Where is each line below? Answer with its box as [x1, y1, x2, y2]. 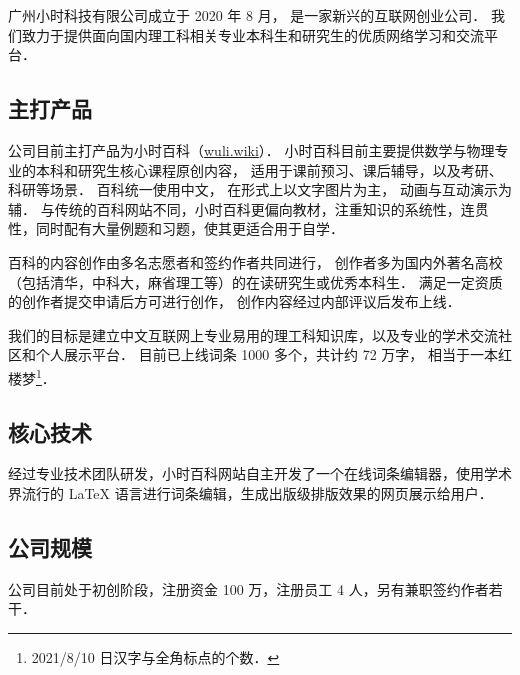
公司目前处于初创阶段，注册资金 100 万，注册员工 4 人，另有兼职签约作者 [8, 578, 489, 599]
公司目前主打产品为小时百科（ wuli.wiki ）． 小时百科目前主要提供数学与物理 [8, 139, 495, 160]
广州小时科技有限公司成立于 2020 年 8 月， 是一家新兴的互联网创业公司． [8, 5, 487, 25]
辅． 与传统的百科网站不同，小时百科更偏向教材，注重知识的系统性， [8, 198, 461, 219]
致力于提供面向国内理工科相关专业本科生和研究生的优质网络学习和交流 [21, 24, 484, 45]
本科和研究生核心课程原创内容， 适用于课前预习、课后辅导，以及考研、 [35, 159, 503, 180]
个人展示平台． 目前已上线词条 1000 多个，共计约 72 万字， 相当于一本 [35, 344, 498, 365]
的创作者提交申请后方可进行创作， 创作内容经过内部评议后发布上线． [8, 291, 461, 312]
